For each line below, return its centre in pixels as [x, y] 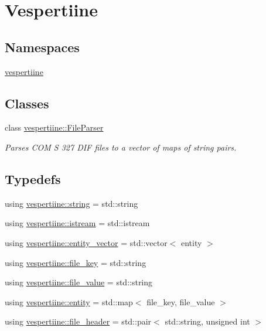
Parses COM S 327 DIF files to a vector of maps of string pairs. [121, 147]
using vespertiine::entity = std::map [69, 301]
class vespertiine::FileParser [54, 127]
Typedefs [33, 178]
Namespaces [42, 47]
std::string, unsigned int [207, 321]
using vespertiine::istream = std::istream [77, 223]
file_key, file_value [181, 301]
